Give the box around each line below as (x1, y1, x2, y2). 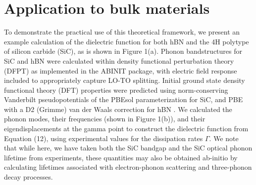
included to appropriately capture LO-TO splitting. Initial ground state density (4, 75, 245, 85)
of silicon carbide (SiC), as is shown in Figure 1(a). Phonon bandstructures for (4, 46, 242, 56)
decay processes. (4, 172, 53, 182)
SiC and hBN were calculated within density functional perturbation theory (4, 55, 234, 66)
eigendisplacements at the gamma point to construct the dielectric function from (4, 123, 249, 134)
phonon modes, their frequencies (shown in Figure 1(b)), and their (4, 113, 205, 124)
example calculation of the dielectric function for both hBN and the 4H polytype (4, 36, 249, 46)
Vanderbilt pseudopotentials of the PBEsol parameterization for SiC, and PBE (4, 94, 243, 105)
